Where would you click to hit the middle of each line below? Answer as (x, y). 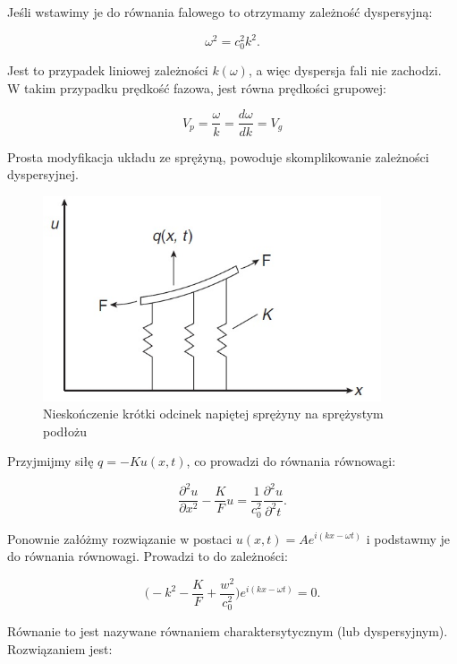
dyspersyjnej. (43, 174)
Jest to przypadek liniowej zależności (108, 70)
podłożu (65, 431)
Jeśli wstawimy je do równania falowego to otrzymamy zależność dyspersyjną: (220, 12)
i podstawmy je (408, 538)
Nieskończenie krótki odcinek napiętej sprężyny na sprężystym (213, 414)
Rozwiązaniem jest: (60, 648)
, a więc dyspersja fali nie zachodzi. (345, 70)
